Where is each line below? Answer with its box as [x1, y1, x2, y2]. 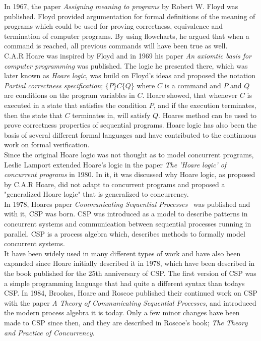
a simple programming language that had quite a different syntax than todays [4, 277, 245, 288]
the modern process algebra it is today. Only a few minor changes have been [4, 307, 240, 318]
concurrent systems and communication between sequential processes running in [4, 218, 251, 229]
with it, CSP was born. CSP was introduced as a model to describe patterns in [4, 208, 248, 219]
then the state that [4, 109, 62, 120]
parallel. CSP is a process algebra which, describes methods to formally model [4, 228, 245, 239]
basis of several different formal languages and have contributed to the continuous [4, 129, 256, 140]
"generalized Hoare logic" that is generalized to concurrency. [4, 189, 189, 199]
